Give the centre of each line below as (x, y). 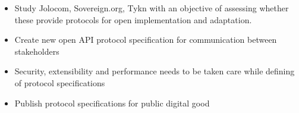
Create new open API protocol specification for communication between (146, 40)
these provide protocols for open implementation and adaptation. (133, 19)
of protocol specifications (60, 82)
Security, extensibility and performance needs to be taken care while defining (155, 71)
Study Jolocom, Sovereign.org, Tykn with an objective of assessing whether (152, 8)
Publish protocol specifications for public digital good (112, 103)
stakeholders (37, 51)
